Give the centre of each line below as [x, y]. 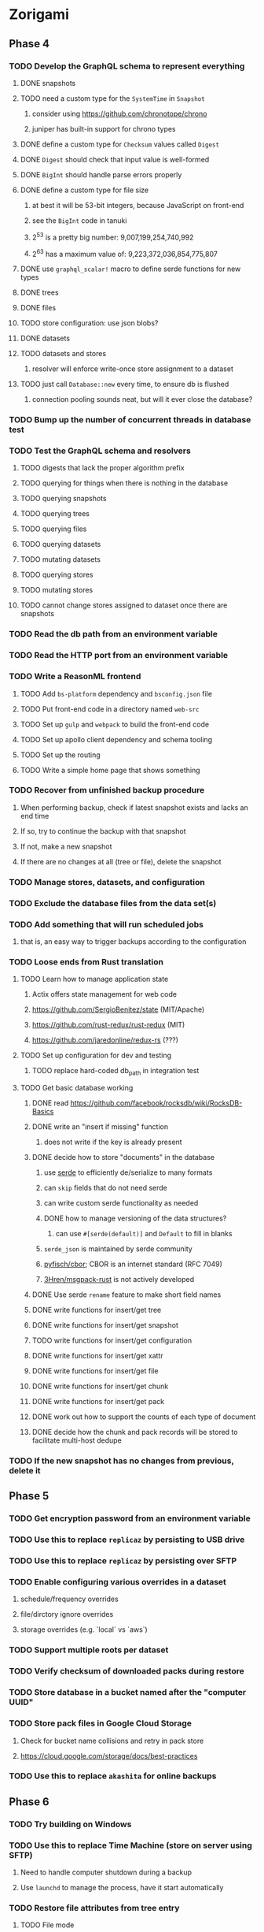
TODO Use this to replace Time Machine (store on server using [130, 1845]
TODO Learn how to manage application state [94, 979]
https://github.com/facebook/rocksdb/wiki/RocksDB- [156, 1103]
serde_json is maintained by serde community [118, 1249]
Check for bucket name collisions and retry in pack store [112, 1741]
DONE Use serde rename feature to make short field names [126, 1295]
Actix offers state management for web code [104, 994]
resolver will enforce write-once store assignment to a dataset [133, 369]
